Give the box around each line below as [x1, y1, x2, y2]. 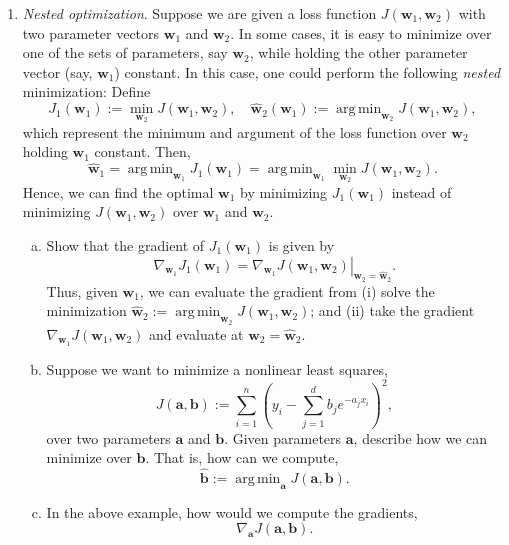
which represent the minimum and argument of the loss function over [22, 121, 447, 142]
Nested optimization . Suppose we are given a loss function [22, 3, 377, 23]
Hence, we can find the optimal [22, 181, 214, 202]
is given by [268, 235, 335, 256]
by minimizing [239, 181, 328, 202]
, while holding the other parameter [249, 42, 468, 63]
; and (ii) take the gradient [310, 300, 475, 321]
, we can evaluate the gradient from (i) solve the [139, 280, 435, 301]
